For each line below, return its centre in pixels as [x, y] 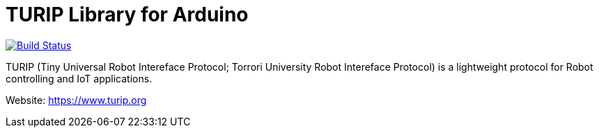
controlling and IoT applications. [79, 78]
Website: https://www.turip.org [76, 100]
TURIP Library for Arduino [127, 15]
